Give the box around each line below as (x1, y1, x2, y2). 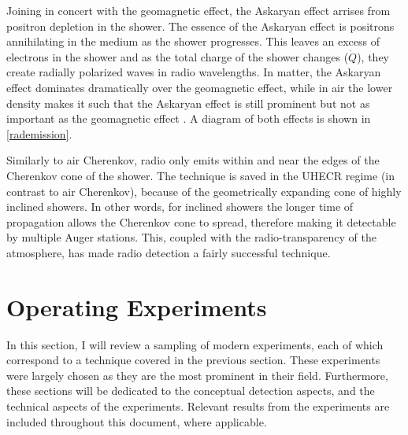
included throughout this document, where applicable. (6, 413, 267, 429)
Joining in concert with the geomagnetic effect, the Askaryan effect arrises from (6, 2, 391, 18)
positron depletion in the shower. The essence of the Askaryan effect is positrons (6, 17, 395, 34)
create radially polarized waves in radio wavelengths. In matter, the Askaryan (6, 64, 381, 80)
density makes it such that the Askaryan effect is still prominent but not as (6, 94, 370, 111)
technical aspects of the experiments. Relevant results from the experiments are (6, 398, 390, 414)
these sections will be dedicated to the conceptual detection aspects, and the (6, 382, 375, 399)
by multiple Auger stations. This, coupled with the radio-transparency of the (6, 229, 376, 245)
